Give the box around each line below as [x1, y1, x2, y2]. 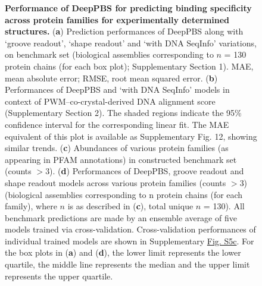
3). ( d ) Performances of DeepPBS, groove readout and [45, 165, 244, 177]
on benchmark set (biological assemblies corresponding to [5, 48, 214, 61]
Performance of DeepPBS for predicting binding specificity [5, 2, 252, 14]
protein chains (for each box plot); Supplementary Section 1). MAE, [5, 59, 254, 72]
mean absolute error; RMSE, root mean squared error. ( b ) [5, 71, 218, 84]
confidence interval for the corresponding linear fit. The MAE [5, 118, 229, 130]
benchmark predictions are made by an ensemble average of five [5, 211, 237, 224]
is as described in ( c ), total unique [67, 200, 194, 212]
